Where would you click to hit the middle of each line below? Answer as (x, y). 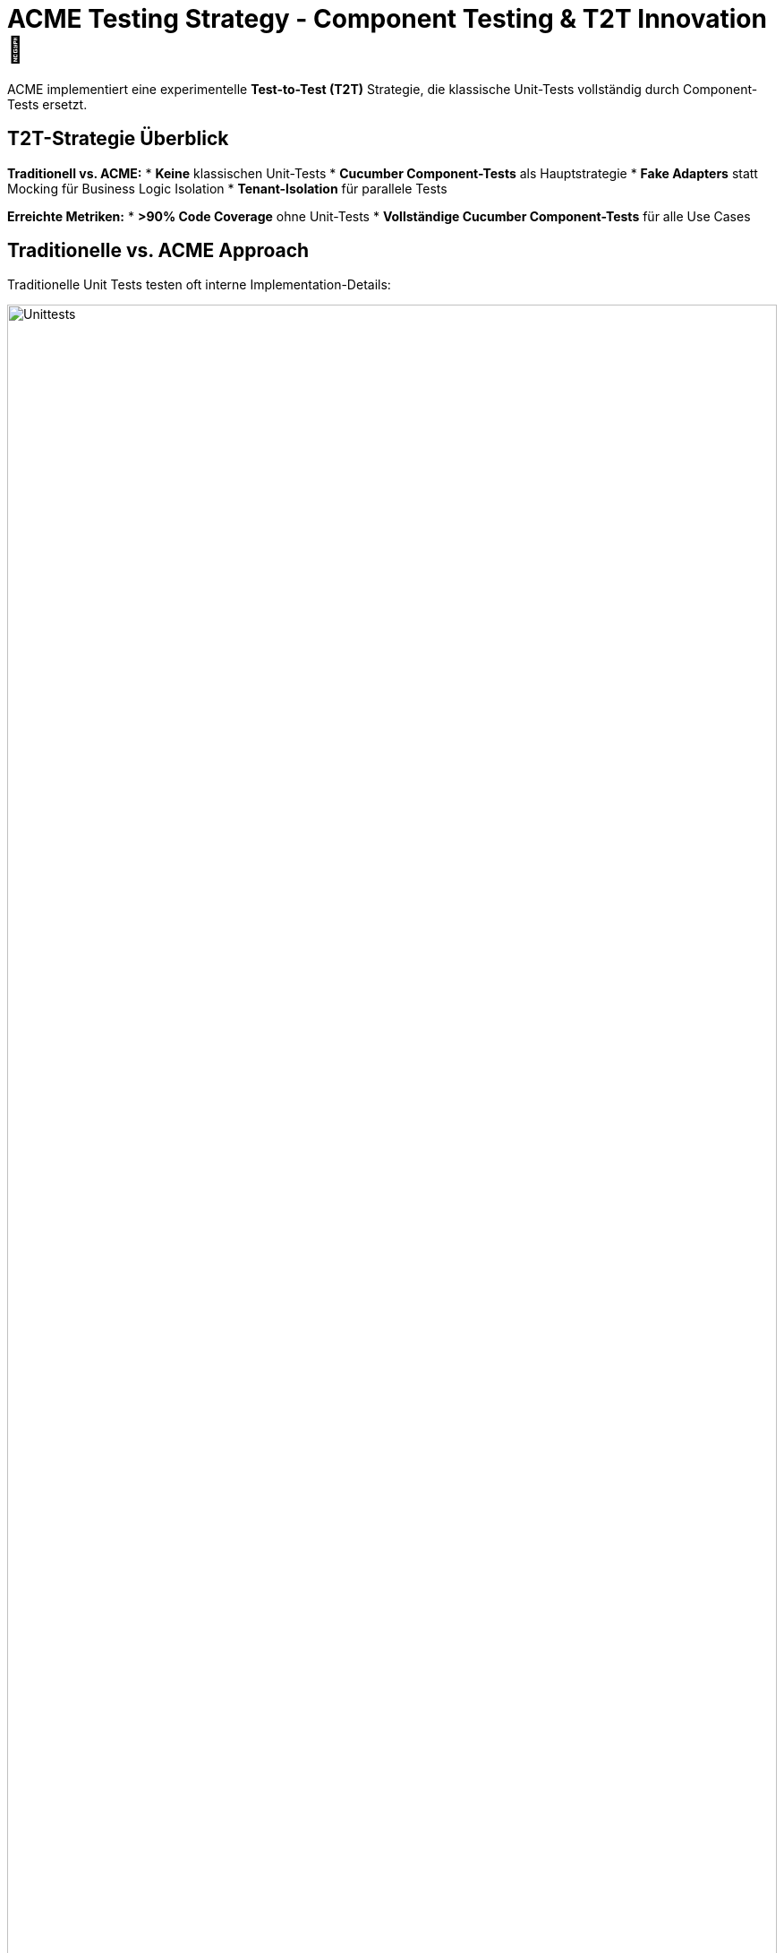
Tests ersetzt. (47, 104)
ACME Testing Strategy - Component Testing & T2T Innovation (387, 19)
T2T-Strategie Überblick (118, 139)
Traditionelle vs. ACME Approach (158, 251)
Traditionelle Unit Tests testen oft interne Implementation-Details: (199, 285)
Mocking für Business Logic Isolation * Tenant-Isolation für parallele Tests (227, 188)
